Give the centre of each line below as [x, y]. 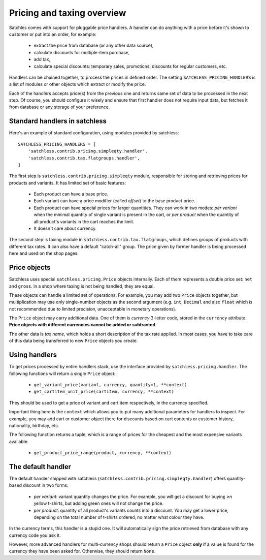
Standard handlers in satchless [58, 121]
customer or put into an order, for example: [53, 34]
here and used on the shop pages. [44, 253]
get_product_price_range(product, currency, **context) [103, 453]
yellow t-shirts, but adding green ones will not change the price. [99, 503]
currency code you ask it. [35, 535]
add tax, [42, 60]
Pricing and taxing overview [68, 13]
